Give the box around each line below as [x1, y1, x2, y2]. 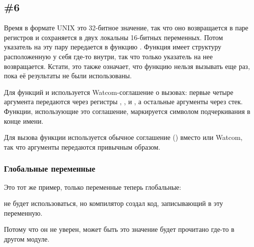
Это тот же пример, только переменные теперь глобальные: [4, 181, 181, 192]
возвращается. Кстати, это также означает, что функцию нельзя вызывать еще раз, [4, 61, 250, 71]
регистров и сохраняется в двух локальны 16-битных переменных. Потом [4, 32, 223, 42]
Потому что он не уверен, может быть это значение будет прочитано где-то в [4, 224, 234, 234]
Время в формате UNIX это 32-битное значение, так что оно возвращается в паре [4, 22, 249, 33]
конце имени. [4, 115, 44, 126]
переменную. [4, 207, 43, 218]
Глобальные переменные [4, 162, 96, 175]
